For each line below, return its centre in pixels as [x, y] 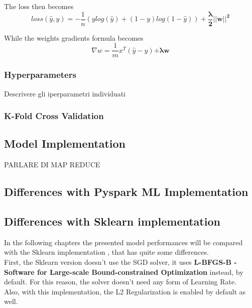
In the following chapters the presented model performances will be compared [123, 242]
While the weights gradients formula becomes [74, 37]
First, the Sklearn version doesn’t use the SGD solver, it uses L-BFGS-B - [120, 262]
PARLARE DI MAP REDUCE [52, 165]
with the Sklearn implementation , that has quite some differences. [106, 252]
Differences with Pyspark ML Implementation [126, 192]
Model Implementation [65, 143]
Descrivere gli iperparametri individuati [65, 93]
